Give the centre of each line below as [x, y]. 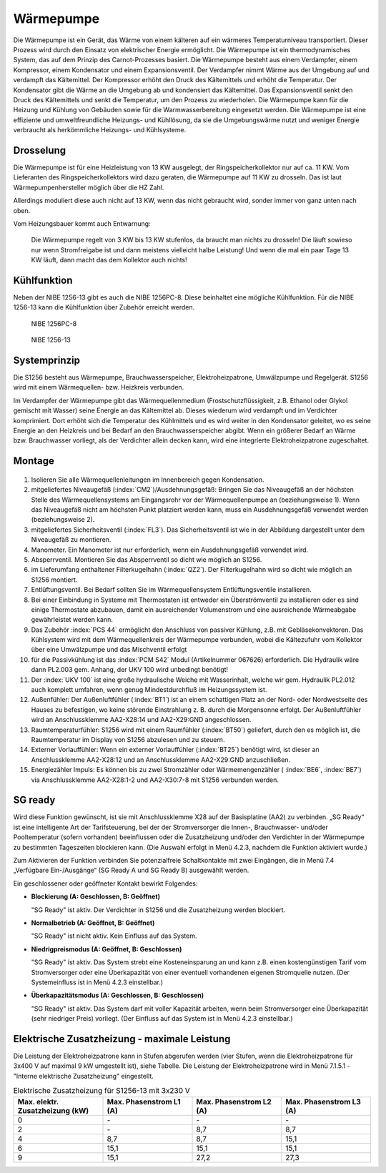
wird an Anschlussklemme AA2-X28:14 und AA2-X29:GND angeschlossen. [141, 720]
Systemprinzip [46, 360]
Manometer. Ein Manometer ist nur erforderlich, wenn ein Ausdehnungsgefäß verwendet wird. [170, 550]
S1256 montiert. [54, 580]
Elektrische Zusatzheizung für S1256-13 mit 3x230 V [102, 1091]
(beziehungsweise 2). [63, 520]
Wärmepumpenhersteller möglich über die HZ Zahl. [89, 187]
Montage [34, 461]
